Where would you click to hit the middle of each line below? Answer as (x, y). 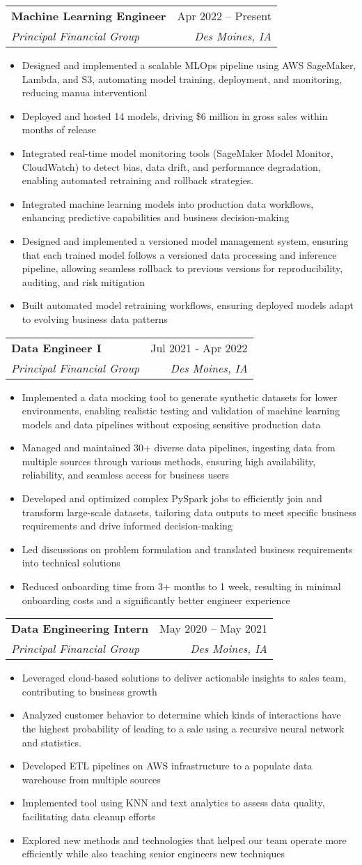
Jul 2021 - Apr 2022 (199, 347)
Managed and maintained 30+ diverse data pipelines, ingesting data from (179, 447)
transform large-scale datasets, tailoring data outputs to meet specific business (189, 512)
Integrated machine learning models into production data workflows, (168, 203)
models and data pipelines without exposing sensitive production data (171, 424)
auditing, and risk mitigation (84, 281)
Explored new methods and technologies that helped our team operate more (184, 840)
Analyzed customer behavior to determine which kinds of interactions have (181, 715)
